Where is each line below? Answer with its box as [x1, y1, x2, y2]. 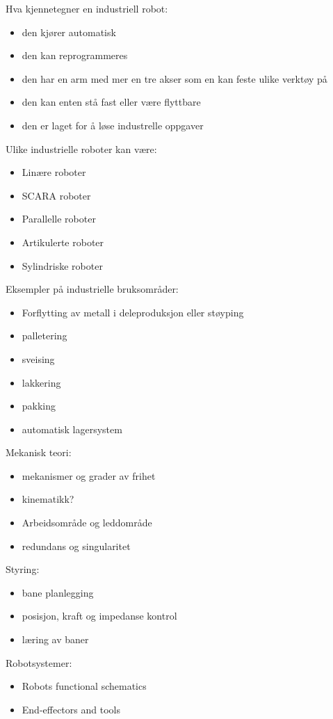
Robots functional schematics [22, 679, 147, 693]
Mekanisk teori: [6, 445, 72, 460]
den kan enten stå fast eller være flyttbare [22, 95, 201, 109]
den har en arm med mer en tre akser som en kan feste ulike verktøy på [22, 71, 327, 86]
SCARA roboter [22, 188, 91, 202]
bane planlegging [22, 585, 94, 599]
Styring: [6, 562, 40, 576]
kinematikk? [22, 492, 74, 506]
